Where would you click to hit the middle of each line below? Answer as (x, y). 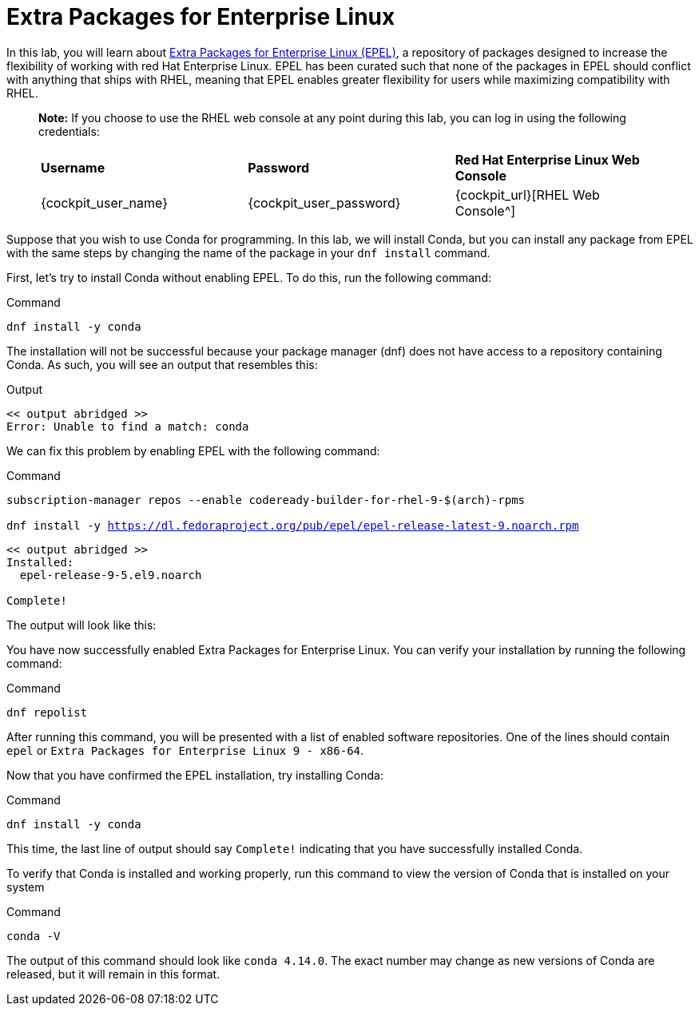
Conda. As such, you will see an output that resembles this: (162, 364)
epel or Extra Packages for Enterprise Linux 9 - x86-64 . (185, 750)
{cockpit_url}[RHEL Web (527, 194)
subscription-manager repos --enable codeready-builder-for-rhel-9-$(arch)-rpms (266, 500)
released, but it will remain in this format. (113, 974)
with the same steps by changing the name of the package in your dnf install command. (248, 252)
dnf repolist (47, 712)
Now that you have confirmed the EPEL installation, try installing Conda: (195, 775)
